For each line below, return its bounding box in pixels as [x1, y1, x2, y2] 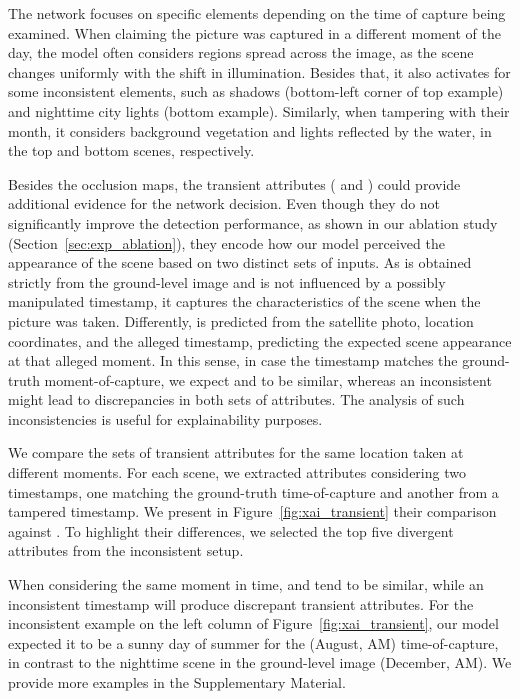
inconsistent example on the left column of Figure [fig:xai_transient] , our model [8, 613, 499, 634]
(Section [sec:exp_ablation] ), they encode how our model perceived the [8, 232, 445, 253]
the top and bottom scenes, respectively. [8, 140, 255, 161]
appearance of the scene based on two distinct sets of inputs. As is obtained [8, 252, 472, 273]
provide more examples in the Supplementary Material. [8, 672, 346, 692]
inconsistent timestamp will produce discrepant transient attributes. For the [8, 593, 474, 614]
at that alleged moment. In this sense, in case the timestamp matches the [8, 350, 458, 371]
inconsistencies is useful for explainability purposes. [8, 408, 323, 429]
